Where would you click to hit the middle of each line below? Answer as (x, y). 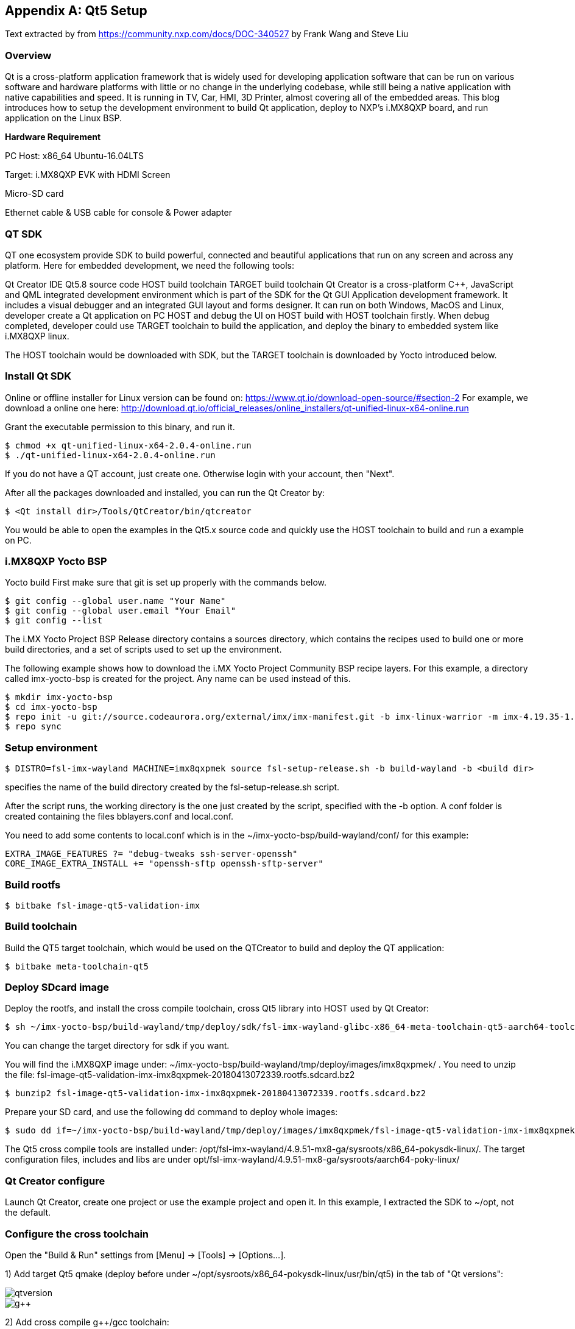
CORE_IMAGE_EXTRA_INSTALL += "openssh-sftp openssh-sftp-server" (164, 864)
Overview (28, 55)
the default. (28, 1213)
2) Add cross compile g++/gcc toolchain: (87, 1322)
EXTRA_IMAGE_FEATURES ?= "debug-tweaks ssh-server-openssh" (151, 854)
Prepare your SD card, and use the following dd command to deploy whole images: (171, 1112)
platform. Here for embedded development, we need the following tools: (150, 265)
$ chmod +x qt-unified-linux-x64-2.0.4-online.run (128, 445)
